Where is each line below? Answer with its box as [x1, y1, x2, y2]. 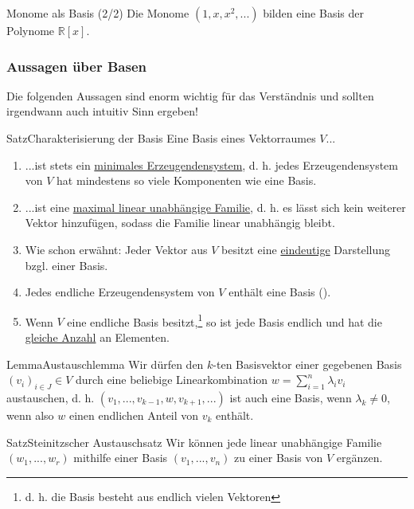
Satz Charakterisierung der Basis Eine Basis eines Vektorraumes [6, 130, 316, 146]
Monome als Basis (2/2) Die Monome [6, 5, 189, 21]
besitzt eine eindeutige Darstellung [221, 241, 391, 257]
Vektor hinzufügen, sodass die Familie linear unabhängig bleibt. [25, 214, 335, 231]
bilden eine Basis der [263, 5, 364, 21]
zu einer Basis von [234, 449, 323, 466]
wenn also [6, 406, 54, 423]
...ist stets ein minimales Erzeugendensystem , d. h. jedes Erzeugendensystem [25, 156, 398, 173]
